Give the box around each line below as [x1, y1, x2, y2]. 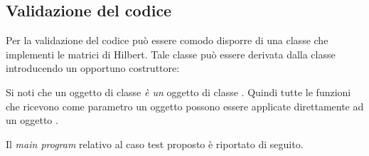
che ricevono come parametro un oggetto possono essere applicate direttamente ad [6, 98, 364, 113]
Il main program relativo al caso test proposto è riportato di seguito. [6, 136, 304, 151]
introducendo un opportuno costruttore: [6, 61, 180, 76]
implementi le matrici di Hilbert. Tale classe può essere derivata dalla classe [6, 46, 336, 61]
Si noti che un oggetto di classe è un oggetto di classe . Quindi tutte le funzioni [6, 84, 351, 99]
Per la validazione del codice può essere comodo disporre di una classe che [6, 33, 328, 48]
